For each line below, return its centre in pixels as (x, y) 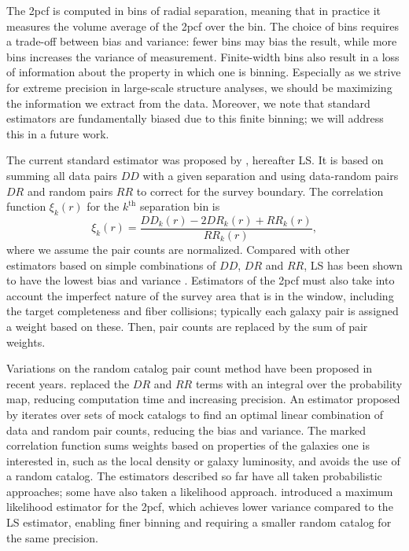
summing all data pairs (62, 175)
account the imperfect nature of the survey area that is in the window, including (200, 295)
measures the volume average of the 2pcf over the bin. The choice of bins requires (203, 26)
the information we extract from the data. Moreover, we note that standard (188, 103)
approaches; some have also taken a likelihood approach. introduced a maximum (200, 491)
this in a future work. (58, 133)
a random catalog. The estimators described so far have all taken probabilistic (194, 476)
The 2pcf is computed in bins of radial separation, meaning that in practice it (193, 10)
